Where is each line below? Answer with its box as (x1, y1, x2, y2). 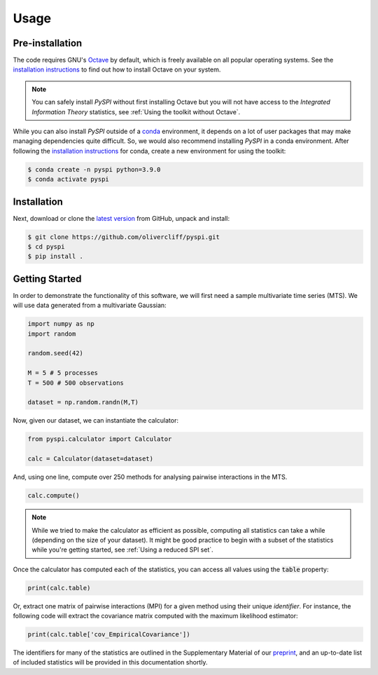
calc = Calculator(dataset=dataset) (27, 455, 154, 463)
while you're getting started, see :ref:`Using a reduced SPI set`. (31, 545, 213, 554)
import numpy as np (27, 320, 94, 328)
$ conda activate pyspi (27, 175, 110, 184)
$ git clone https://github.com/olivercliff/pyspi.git (27, 233, 220, 241)
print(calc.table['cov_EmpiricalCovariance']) (27, 631, 190, 639)
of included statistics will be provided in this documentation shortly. (13, 658, 208, 667)
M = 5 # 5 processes (27, 369, 98, 377)
